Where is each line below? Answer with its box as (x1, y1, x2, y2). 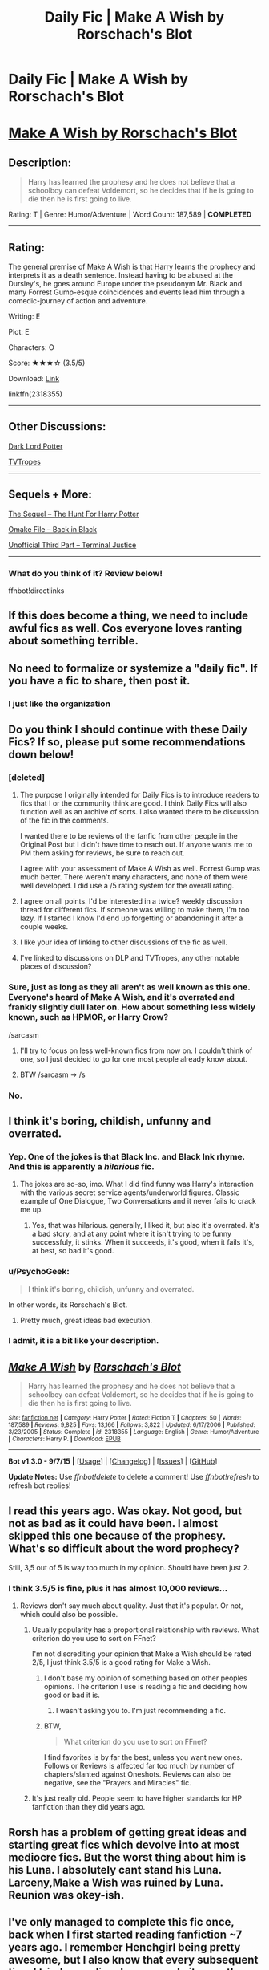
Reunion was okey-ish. (8, 1888, 125, 1902)
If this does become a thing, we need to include (8, 609, 249, 623)
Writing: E (8, 311, 41, 321)
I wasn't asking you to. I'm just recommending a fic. (55, 1706, 227, 1716)
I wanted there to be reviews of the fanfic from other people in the (19, 831, 239, 841)
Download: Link (8, 374, 60, 383)
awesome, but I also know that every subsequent (8, 1953, 259, 1967)
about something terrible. (8, 634, 139, 648)
